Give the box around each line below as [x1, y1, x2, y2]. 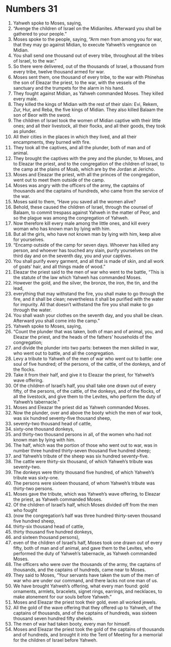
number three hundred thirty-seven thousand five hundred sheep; [13, 447, 151, 453]
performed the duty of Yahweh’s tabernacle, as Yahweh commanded [13, 550, 157, 556]
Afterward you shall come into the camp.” [13, 317, 100, 323]
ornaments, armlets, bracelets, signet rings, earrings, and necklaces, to [13, 588, 162, 594]
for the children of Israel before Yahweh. [13, 637, 98, 643]
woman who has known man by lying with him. [13, 225, 111, 232]
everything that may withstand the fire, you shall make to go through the [13, 290, 164, 296]
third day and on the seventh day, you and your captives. [13, 253, 132, 259]
